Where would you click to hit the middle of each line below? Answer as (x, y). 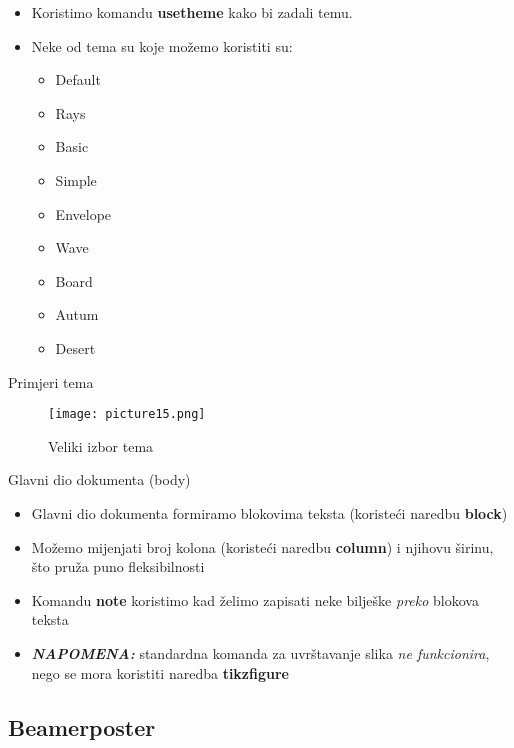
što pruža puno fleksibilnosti (118, 566)
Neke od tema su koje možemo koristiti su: (162, 45)
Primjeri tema (51, 381)
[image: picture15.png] (127, 414)
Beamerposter (82, 726)
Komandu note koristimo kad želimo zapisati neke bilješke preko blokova (255, 599)
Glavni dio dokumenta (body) (99, 479)
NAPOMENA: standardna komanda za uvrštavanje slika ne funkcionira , (260, 652)
